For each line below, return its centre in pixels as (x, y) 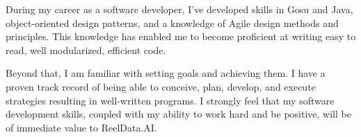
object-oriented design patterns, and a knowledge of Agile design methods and (172, 22)
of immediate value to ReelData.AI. (81, 127)
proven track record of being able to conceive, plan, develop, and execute (161, 86)
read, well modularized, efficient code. (86, 49)
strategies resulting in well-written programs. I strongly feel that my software (170, 100)
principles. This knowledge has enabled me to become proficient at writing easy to (181, 36)
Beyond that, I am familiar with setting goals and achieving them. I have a (166, 73)
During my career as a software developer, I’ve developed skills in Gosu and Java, (179, 9)
